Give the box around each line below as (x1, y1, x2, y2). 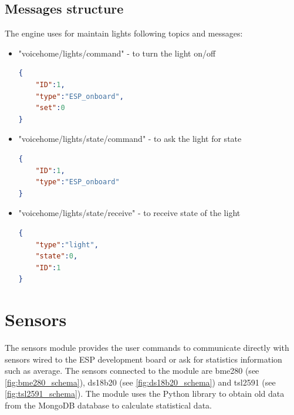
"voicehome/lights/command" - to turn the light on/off (18, 47, 216, 59)
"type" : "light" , (35, 240, 99, 249)
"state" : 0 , (35, 252, 78, 261)
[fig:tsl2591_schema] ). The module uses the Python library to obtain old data (5, 387, 285, 400)
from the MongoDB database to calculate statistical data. (5, 399, 212, 411)
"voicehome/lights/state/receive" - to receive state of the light (18, 207, 241, 219)
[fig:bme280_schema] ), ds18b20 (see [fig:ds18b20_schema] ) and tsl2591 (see (5, 376, 276, 388)
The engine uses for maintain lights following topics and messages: (5, 27, 243, 39)
